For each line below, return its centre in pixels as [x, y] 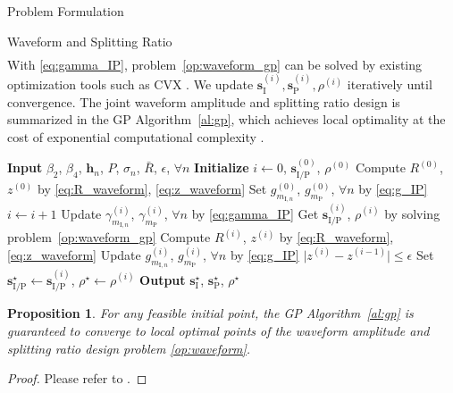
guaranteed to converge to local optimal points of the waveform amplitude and [218, 330]
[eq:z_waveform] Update [74, 254]
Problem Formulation [66, 11]
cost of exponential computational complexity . [136, 136]
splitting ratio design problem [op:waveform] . [129, 348]
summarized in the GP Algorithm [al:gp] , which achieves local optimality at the [226, 119]
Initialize [222, 167]
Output [163, 279]
